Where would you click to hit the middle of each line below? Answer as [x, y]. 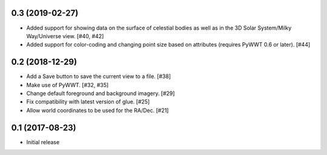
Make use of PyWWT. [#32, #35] [68, 85]
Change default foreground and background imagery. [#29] [101, 93]
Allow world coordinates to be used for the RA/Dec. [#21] [97, 110]
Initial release [43, 142]
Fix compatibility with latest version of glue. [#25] [88, 102]
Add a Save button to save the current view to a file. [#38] [99, 76]
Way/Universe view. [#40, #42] [65, 36]
